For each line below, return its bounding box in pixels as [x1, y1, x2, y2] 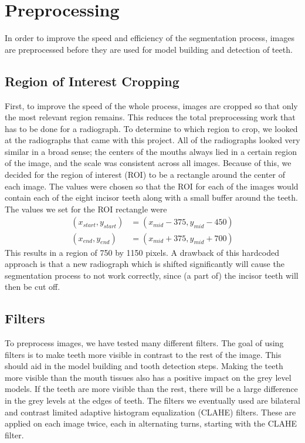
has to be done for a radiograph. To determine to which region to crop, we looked [5, 122, 298, 134]
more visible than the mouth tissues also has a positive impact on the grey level [5, 371, 292, 383]
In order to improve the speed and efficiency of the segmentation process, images [5, 32, 294, 44]
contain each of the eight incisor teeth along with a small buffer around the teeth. [5, 191, 298, 204]
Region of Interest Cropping [5, 72, 179, 90]
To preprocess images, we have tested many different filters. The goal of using [5, 337, 284, 349]
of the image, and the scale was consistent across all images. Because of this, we [5, 157, 292, 169]
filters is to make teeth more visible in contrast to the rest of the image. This [5, 348, 282, 360]
